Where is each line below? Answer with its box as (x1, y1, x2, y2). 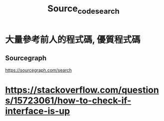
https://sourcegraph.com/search (5, 67, 72, 73)
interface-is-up (5, 105, 71, 117)
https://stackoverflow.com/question (5, 84, 159, 95)
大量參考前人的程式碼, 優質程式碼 (5, 34, 141, 45)
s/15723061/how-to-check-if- (5, 95, 132, 106)
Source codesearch (47, 3, 120, 16)
